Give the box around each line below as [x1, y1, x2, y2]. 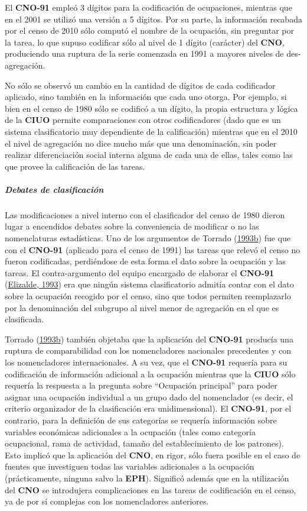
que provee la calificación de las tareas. [5, 160, 145, 172]
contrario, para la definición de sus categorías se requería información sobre [5, 413, 277, 426]
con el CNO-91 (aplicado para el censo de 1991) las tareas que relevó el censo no [5, 243, 301, 256]
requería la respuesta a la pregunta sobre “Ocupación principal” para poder [5, 379, 277, 392]
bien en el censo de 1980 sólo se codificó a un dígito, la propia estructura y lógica [5, 102, 298, 114]
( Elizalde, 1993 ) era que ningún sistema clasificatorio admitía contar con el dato [5, 278, 294, 290]
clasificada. [5, 313, 44, 325]
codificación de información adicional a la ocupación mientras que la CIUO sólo [5, 367, 296, 380]
